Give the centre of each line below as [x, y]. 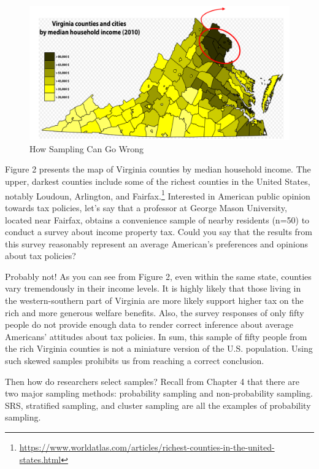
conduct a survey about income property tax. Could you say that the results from [159, 232]
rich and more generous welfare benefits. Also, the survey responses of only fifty [155, 312]
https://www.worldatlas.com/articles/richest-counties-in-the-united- [147, 447]
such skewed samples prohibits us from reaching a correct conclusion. [135, 361]
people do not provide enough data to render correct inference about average [149, 324]
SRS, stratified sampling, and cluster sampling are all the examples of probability [158, 405]
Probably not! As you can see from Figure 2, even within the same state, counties [158, 276]
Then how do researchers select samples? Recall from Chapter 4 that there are [152, 381]
